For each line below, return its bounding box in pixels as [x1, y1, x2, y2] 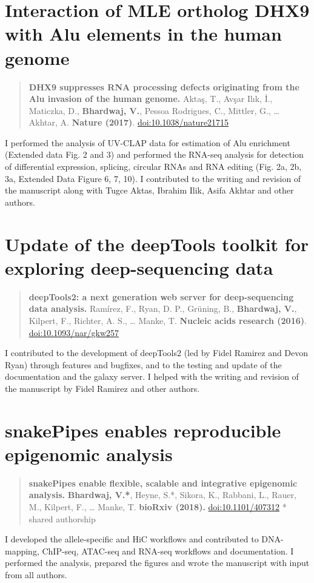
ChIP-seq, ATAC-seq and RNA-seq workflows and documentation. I [42, 544, 294, 557]
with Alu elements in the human [5, 21, 282, 46]
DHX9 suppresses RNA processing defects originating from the [28, 80, 299, 93]
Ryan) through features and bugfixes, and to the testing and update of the [5, 358, 282, 371]
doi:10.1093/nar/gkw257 [28, 326, 119, 339]
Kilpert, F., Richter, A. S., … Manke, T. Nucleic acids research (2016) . [28, 314, 307, 326]
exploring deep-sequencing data [5, 255, 273, 280]
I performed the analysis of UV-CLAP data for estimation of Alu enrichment [5, 136, 290, 149]
